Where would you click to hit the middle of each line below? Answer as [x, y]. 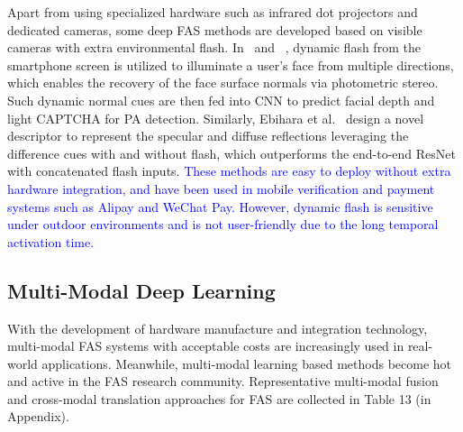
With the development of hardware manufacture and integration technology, [218, 328]
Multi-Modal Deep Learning [141, 290]
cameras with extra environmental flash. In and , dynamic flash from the [214, 47]
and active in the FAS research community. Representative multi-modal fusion [223, 381]
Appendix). [38, 416]
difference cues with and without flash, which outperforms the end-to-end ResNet [231, 153]
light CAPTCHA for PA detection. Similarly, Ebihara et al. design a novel [216, 118]
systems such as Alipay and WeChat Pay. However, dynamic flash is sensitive [220, 206]
